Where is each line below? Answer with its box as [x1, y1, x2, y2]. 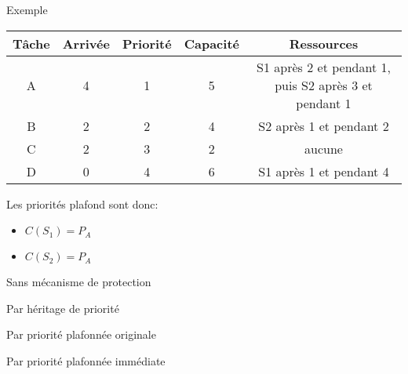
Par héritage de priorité [6, 300, 119, 316]
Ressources [289, 34, 359, 53]
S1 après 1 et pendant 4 [258, 162, 389, 180]
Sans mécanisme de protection [6, 274, 151, 290]
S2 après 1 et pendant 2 [258, 116, 389, 135]
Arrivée [62, 34, 110, 53]
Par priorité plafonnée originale [6, 326, 156, 343]
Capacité [184, 34, 239, 53]
